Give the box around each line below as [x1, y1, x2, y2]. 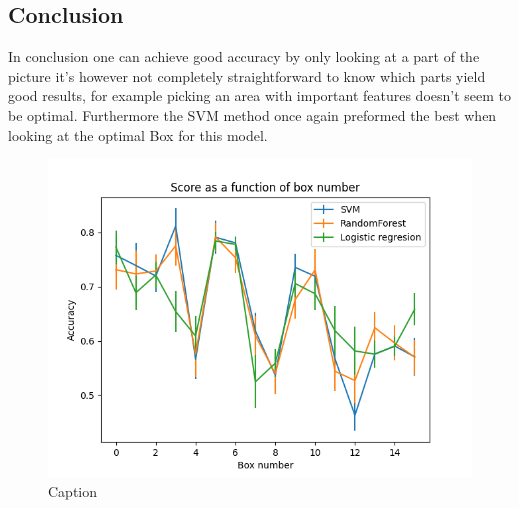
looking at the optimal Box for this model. [8, 124, 268, 145]
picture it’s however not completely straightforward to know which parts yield [8, 65, 486, 86]
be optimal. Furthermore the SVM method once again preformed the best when [8, 104, 497, 125]
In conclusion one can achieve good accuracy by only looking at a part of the [8, 46, 480, 67]
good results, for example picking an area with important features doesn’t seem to [8, 85, 512, 106]
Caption [48, 480, 98, 501]
